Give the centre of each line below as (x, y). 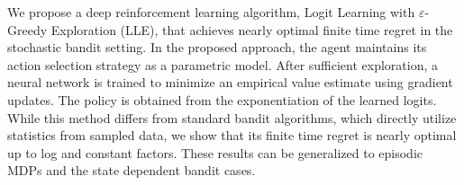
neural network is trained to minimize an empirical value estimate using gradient (230, 82)
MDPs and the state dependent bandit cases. (132, 170)
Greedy (27, 29)
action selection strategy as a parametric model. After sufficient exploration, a (223, 64)
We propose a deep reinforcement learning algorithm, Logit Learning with (211, 12)
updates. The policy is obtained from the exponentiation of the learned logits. (222, 99)
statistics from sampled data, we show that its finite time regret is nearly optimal (232, 135)
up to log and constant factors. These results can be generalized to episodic (215, 152)
